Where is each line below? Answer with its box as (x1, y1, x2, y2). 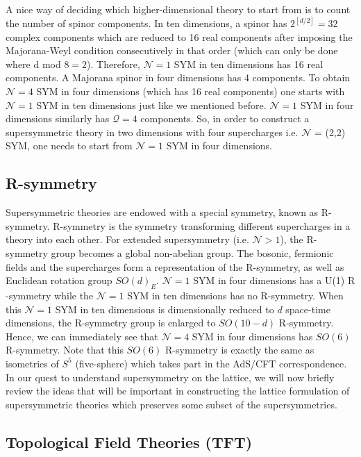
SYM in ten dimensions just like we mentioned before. (36, 97, 267, 112)
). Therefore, (87, 56, 140, 71)
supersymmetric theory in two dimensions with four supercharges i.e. (6, 124, 299, 139)
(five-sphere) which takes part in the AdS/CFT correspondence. (75, 356, 347, 370)
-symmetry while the (6, 288, 94, 302)
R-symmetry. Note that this (6, 342, 124, 357)
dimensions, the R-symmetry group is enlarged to (6, 315, 216, 330)
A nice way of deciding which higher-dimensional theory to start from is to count (6, 2, 351, 16)
